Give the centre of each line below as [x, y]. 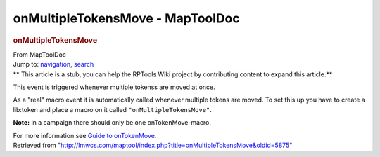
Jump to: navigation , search [53, 64]
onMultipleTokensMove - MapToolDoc [126, 18]
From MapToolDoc [40, 54]
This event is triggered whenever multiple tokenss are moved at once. [114, 87]
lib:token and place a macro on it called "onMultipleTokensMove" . [113, 109]
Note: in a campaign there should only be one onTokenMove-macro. [112, 123]
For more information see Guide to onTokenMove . [85, 135]
